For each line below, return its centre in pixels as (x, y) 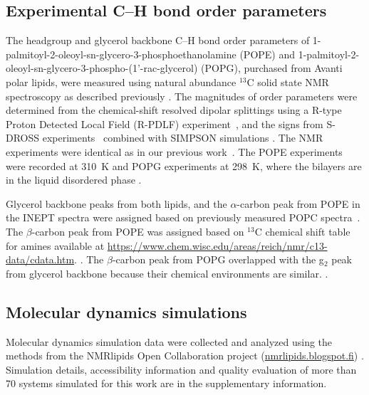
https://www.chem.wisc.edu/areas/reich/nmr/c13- (217, 245)
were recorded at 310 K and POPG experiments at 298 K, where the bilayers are (184, 165)
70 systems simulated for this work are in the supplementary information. (166, 383)
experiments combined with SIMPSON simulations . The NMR (183, 138)
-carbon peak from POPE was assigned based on (138, 231)
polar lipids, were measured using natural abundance (121, 81)
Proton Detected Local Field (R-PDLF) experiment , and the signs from (165, 123)
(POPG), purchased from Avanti (272, 68)
